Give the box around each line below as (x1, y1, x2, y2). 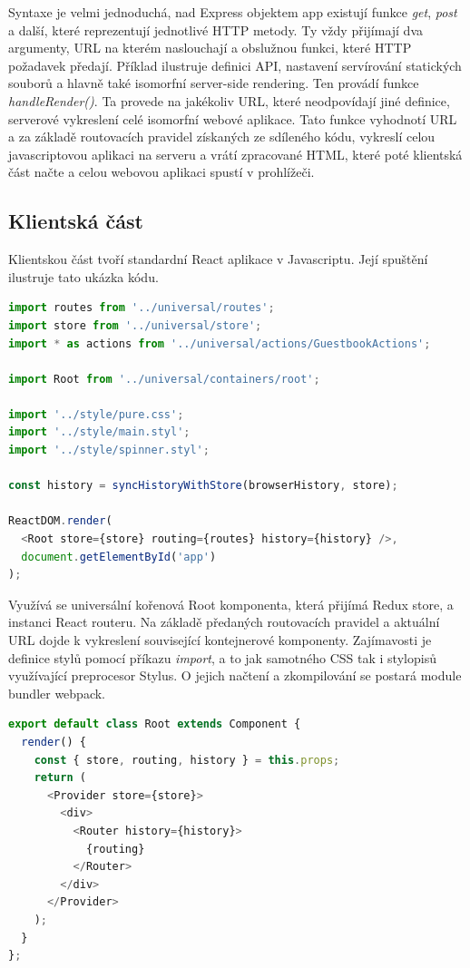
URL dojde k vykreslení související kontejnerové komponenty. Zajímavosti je (8, 631, 432, 650)
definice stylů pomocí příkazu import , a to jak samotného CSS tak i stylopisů (8, 648, 436, 667)
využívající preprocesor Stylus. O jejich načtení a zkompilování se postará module (8, 666, 462, 685)
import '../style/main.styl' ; (8, 425, 191, 439)
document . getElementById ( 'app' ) (21, 550, 217, 563)
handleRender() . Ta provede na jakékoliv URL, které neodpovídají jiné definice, (8, 91, 450, 110)
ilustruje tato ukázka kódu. (8, 267, 159, 286)
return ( (34, 771, 86, 785)
